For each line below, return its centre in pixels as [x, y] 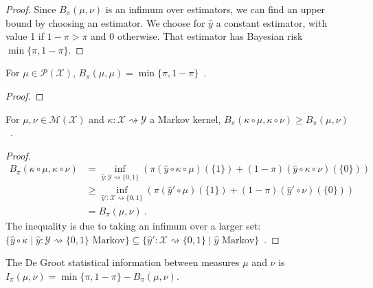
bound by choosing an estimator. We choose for [105, 22]
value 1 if [25, 36]
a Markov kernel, [185, 119]
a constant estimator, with [272, 22]
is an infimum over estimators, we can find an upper [215, 9]
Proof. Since [31, 9]
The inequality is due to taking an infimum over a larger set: [133, 225]
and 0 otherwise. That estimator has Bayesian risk [197, 36]
